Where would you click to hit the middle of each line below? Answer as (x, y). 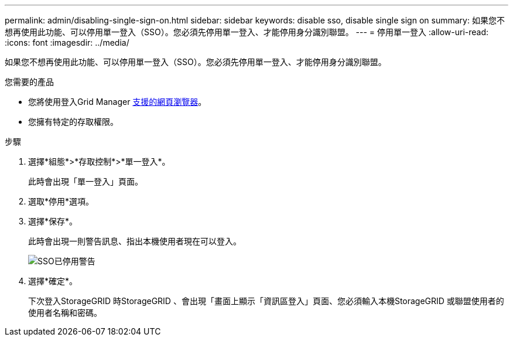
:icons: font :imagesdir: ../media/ (67, 42)
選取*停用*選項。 (61, 201)
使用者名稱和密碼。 (65, 313)
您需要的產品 (29, 82)
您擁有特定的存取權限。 (73, 122)
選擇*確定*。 (53, 281)
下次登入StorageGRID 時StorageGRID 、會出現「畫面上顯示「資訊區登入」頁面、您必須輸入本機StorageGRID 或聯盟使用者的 (266, 301)
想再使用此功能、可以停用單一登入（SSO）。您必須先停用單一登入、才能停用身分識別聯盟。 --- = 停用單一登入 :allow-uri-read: (247, 32)
